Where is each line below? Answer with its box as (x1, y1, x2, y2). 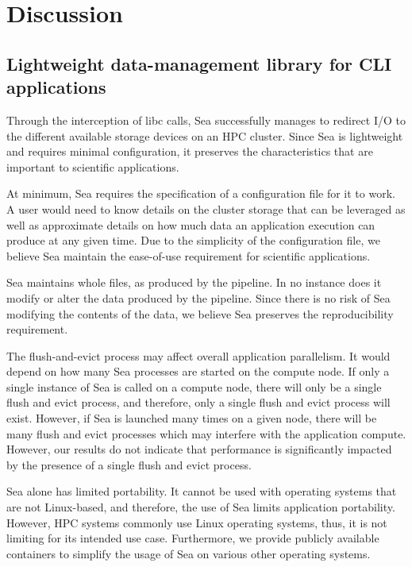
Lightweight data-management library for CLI (6, 51, 392, 75)
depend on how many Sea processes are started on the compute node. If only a (6, 363, 390, 380)
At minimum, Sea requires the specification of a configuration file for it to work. (6, 185, 395, 202)
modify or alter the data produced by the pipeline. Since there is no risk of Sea (6, 289, 391, 306)
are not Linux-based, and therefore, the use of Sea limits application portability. (6, 499, 395, 515)
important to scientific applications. (6, 158, 179, 175)
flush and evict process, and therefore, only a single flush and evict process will (6, 394, 391, 411)
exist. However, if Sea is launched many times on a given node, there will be (6, 410, 377, 426)
